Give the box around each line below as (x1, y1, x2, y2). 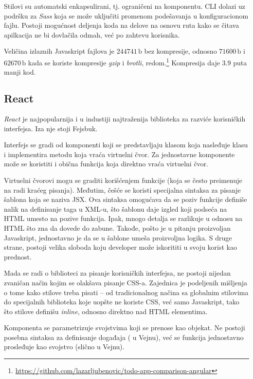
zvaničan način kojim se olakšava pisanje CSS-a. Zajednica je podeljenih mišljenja (4, 277, 248, 287)
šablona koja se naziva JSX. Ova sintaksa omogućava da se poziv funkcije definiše (4, 194, 247, 204)
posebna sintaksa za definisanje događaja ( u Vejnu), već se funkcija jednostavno (4, 332, 244, 342)
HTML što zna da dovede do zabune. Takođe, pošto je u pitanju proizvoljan (4, 222, 231, 233)
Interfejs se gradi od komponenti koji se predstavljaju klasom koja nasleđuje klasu (4, 140, 248, 150)
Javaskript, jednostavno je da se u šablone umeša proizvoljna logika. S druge (4, 232, 232, 242)
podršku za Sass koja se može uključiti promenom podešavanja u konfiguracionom (4, 10, 249, 20)
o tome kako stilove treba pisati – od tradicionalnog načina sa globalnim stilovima (4, 287, 249, 297)
